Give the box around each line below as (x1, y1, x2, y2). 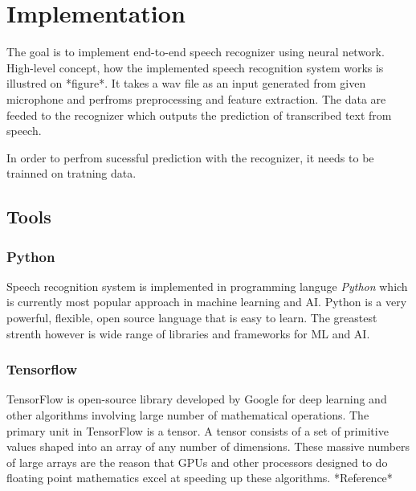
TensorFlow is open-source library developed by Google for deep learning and (6, 391, 387, 407)
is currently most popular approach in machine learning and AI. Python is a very (6, 293, 407, 310)
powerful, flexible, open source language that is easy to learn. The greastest (6, 309, 377, 326)
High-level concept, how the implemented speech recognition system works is (6, 59, 384, 76)
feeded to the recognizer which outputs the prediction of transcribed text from (6, 106, 392, 123)
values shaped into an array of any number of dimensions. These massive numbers (6, 438, 410, 455)
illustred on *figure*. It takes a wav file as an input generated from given (6, 75, 366, 92)
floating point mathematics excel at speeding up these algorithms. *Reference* (6, 469, 393, 486)
